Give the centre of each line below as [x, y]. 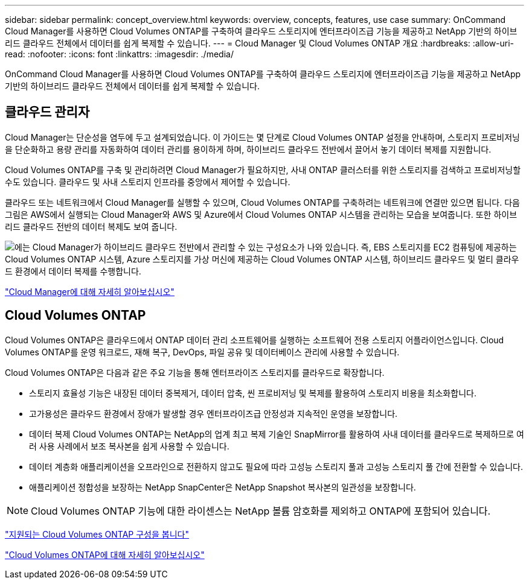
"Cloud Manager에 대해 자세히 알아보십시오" [90, 291]
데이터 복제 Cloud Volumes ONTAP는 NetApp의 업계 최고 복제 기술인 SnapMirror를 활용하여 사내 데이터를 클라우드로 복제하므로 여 [277, 434]
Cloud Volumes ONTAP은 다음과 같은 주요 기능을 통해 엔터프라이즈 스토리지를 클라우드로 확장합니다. [195, 372]
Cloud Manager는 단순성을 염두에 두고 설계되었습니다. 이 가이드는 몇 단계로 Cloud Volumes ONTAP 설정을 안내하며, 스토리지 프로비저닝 [262, 137]
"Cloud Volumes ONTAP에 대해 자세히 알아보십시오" [105, 554]
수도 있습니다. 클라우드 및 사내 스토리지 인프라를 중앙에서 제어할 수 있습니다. [148, 182]
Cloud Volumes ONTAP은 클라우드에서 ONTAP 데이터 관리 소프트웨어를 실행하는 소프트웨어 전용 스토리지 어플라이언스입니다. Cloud [255, 340]
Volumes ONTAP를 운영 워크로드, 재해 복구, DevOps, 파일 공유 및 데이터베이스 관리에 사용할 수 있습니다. [202, 352]
